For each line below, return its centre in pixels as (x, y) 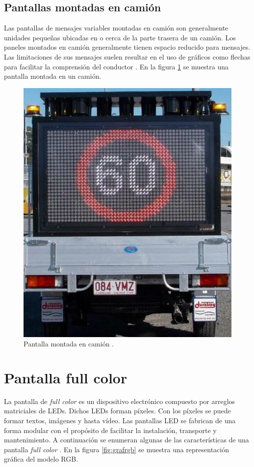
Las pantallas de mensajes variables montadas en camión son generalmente (116, 28)
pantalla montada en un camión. (53, 76)
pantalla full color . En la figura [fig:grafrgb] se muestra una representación (117, 449)
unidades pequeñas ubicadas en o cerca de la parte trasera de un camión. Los (120, 37)
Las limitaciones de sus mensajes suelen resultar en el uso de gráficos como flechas (127, 56)
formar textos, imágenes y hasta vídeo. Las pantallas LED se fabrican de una (120, 420)
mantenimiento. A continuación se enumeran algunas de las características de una (127, 440)
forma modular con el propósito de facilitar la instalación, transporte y (110, 430)
